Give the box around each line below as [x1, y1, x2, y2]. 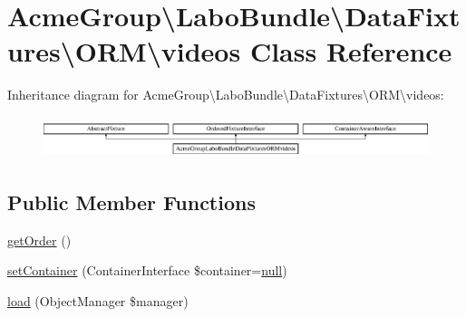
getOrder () [7, 230, 72, 249]
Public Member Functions [7, 187, 256, 216]
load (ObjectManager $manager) [7, 291, 189, 310]
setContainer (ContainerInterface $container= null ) [7, 261, 287, 280]
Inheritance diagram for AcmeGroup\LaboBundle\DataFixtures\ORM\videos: [7, 85, 444, 104]
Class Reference [249, 33, 452, 70]
